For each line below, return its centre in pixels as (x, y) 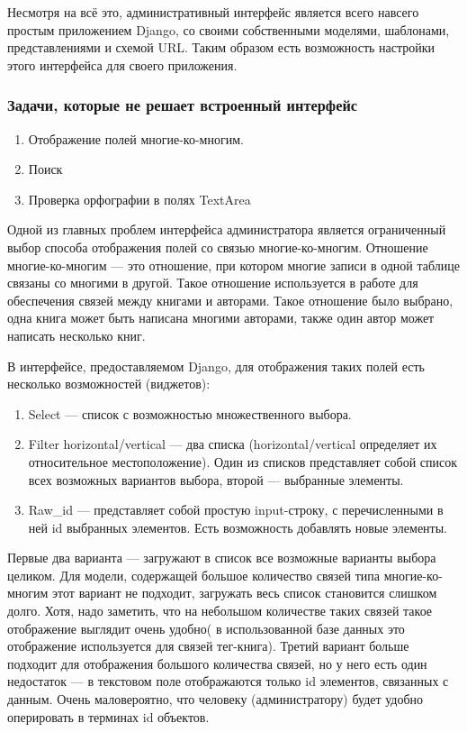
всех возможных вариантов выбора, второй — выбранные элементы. (216, 479)
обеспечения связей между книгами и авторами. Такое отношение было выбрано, (230, 300)
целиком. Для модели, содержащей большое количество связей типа (193, 575)
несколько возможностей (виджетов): (109, 384)
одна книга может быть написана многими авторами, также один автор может (221, 318)
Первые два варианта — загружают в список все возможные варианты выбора (222, 558)
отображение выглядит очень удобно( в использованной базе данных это (206, 628)
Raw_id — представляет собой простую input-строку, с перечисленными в (236, 510)
